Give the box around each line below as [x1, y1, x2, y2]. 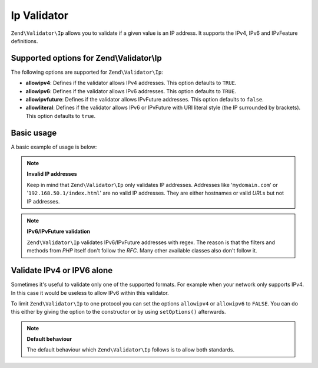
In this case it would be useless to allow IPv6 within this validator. [11, 289, 169, 296]
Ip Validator [11, 9, 69, 22]
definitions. [11, 37, 38, 44]
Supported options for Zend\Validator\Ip [11, 53, 162, 63]
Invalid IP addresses [26, 170, 78, 178]
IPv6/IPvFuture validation [26, 228, 91, 235]
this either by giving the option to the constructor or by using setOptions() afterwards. [11, 308, 226, 316]
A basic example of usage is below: [11, 143, 97, 150]
